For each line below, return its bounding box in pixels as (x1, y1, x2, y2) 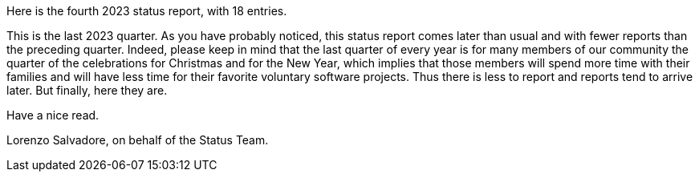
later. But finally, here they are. (6, 83, 168, 97)
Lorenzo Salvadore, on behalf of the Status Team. (6, 133, 269, 147)
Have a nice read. (6, 108, 100, 122)
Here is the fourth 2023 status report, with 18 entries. (6, 4, 287, 18)
